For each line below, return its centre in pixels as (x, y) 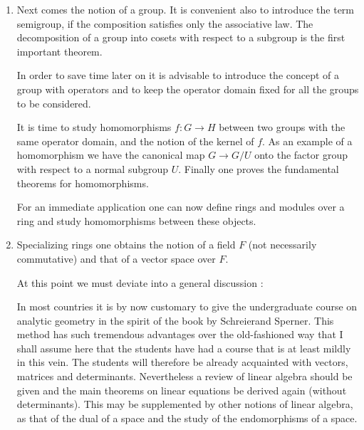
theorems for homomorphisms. (83, 183)
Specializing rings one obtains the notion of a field (126, 245)
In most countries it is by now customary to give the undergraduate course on (187, 306)
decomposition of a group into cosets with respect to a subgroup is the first (181, 37)
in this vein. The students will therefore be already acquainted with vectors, (182, 362)
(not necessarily (282, 245)
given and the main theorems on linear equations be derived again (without (182, 390)
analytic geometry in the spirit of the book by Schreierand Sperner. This (175, 320)
